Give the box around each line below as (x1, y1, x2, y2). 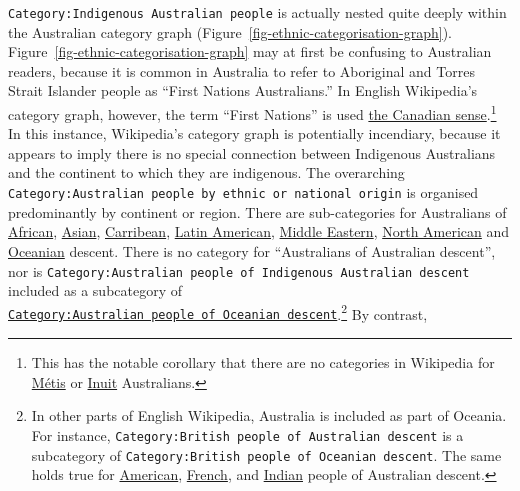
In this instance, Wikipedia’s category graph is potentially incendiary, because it (8, 123, 501, 144)
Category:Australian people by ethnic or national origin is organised (8, 182, 479, 203)
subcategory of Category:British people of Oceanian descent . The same (31, 444, 502, 465)
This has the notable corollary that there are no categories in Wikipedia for (31, 352, 495, 373)
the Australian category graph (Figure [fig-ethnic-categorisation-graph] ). (8, 21, 452, 42)
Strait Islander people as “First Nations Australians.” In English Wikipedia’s (8, 80, 478, 101)
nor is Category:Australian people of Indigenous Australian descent (8, 260, 470, 281)
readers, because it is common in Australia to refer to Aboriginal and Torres (8, 60, 475, 81)
